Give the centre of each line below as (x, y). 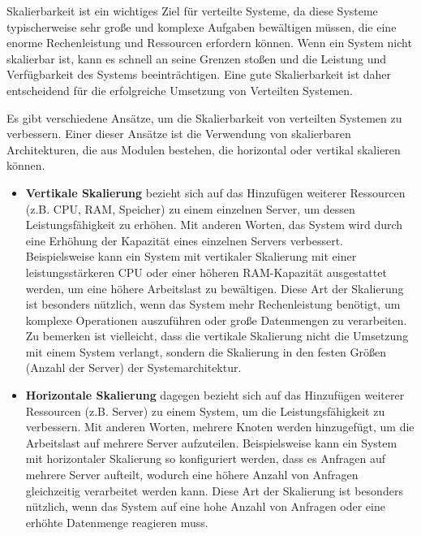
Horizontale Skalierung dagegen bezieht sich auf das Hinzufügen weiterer (215, 395)
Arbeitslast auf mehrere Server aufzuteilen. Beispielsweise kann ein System (211, 442)
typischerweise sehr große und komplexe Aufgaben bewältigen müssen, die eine (202, 26)
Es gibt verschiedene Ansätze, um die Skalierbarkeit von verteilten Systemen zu (204, 117)
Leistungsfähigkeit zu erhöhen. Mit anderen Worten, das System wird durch (214, 225)
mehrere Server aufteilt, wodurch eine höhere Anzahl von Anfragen (192, 475)
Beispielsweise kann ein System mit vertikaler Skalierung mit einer (191, 256)
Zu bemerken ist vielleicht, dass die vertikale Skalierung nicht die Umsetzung (217, 336)
